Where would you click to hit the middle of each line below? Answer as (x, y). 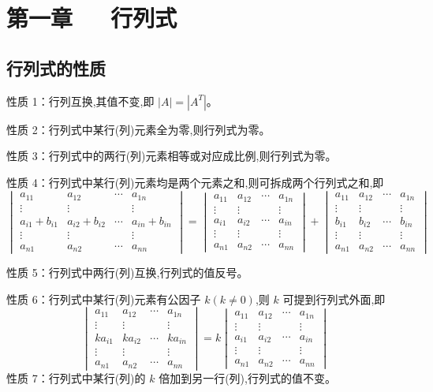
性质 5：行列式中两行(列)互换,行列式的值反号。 (127, 273)
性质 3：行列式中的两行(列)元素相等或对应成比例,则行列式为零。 (172, 156)
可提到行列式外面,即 (334, 299)
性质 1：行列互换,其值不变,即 (80, 101)
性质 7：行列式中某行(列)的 (76, 377)
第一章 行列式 (92, 18)
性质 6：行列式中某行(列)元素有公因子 (104, 299)
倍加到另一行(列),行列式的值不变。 (247, 377)
